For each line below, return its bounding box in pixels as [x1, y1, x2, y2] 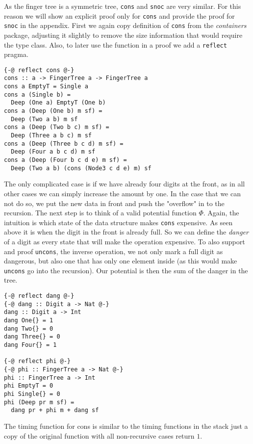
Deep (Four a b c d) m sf [11, 148, 96, 156]
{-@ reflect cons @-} [4, 66, 75, 74]
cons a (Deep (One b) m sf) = [4, 107, 102, 115]
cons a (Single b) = [4, 91, 71, 98]
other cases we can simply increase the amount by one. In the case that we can [4, 188, 241, 198]
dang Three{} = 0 [4, 333, 60, 340]
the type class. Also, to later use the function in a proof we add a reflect [4, 39, 227, 50]
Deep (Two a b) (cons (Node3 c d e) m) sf [11, 164, 152, 172]
